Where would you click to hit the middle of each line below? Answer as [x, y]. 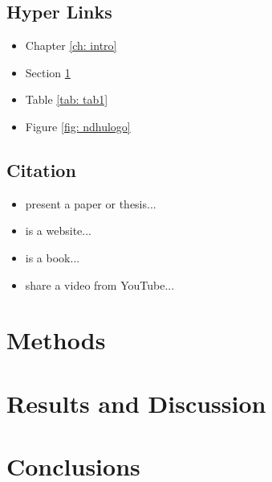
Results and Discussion [136, 403]
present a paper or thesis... [91, 203]
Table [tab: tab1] [67, 99]
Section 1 [48, 72]
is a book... [53, 257]
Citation [41, 169]
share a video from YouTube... [100, 284]
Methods [56, 340]
